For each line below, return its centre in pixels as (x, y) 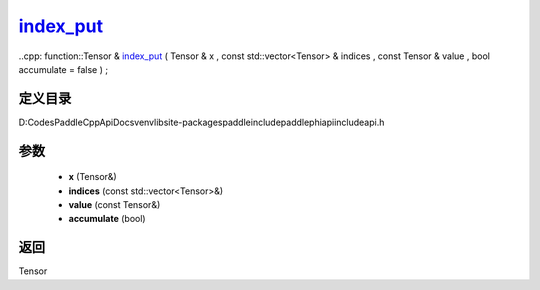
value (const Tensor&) (114, 205)
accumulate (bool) (107, 219)
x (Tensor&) (92, 177)
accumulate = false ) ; (63, 69)
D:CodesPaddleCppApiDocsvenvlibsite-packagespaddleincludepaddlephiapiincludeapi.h (201, 122)
